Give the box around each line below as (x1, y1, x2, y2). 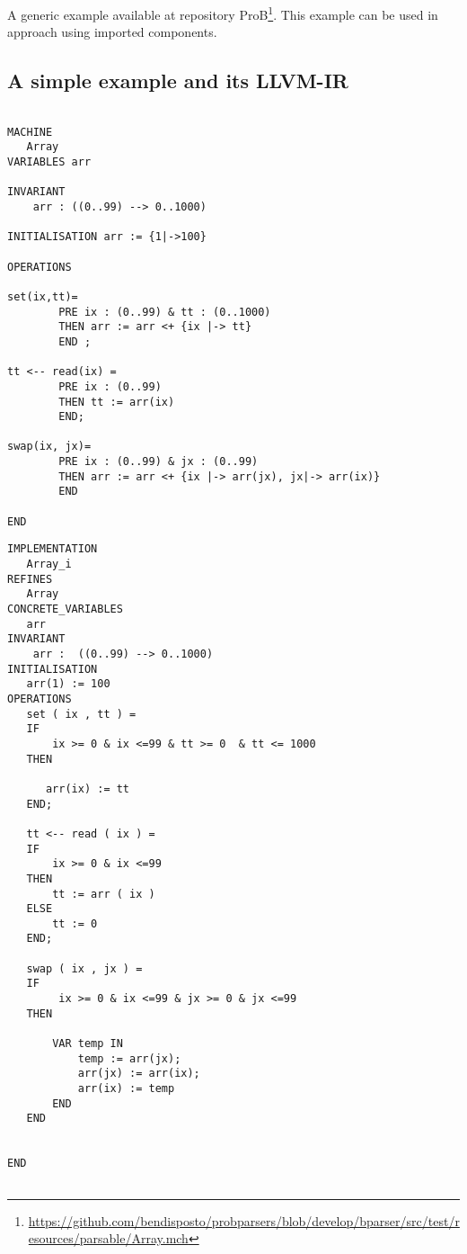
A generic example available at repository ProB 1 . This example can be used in (7, 3, 438, 23)
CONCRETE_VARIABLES (7, 603, 123, 616)
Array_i (26, 558, 72, 571)
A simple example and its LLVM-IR (7, 67, 348, 94)
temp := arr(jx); (77, 1052, 181, 1065)
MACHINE (7, 125, 53, 139)
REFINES (7, 572, 53, 586)
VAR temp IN (52, 1037, 123, 1051)
